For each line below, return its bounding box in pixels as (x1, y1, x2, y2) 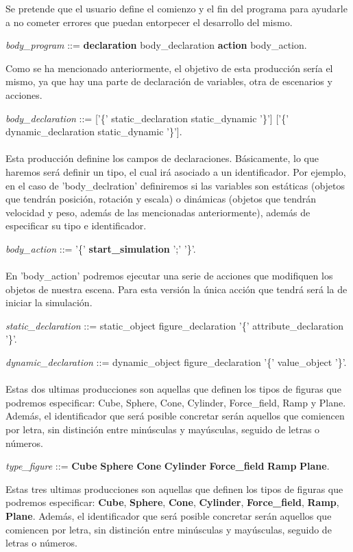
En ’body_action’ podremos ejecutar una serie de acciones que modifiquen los (5, 268, 333, 283)
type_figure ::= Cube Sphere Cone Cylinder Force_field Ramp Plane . (5, 459, 330, 473)
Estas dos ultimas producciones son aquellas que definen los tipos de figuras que (5, 382, 341, 396)
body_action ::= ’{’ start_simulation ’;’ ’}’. (5, 241, 196, 255)
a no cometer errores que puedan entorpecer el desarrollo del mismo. (5, 14, 293, 29)
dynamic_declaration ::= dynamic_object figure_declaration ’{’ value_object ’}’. (5, 355, 347, 369)
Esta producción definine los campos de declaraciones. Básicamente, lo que (5, 151, 319, 165)
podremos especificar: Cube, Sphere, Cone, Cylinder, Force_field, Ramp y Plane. (5, 395, 346, 409)
